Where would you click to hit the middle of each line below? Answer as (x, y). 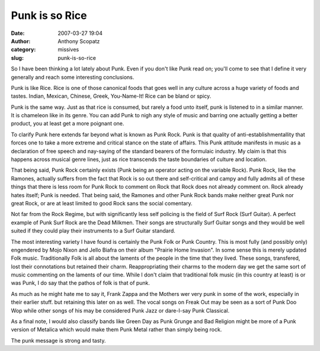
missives (68, 50)
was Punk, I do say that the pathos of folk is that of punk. (81, 283)
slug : (17, 58)
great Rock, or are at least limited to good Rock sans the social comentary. (102, 203)
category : (23, 50)
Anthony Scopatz (79, 41)
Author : (21, 41)
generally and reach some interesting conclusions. (73, 77)
